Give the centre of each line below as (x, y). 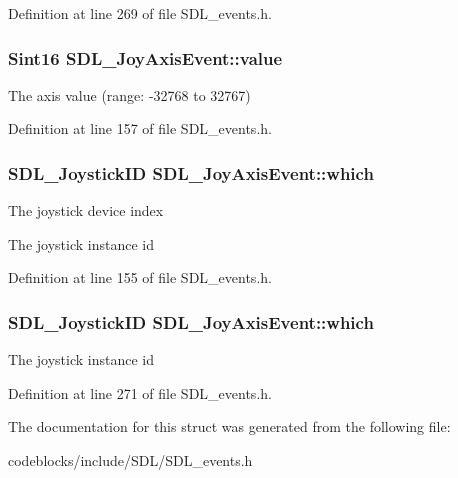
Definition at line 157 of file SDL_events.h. (140, 128)
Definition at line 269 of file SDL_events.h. (140, 13)
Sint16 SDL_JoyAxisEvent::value (145, 57)
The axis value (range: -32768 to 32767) (129, 94)
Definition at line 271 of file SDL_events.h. (140, 392)
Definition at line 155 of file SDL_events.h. (140, 277)
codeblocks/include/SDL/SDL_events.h (130, 460)
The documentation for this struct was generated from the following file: (229, 426)
